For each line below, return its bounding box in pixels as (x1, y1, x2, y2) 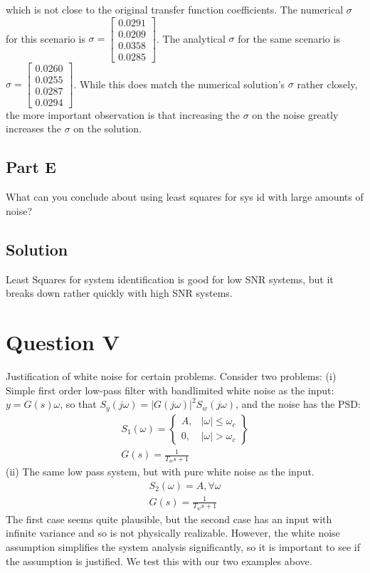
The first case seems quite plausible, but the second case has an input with (6, 511, 332, 526)
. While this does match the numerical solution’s (73, 76, 285, 91)
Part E (6, 156, 56, 178)
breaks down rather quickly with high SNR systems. (6, 285, 233, 300)
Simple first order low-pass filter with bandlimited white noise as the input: (6, 382, 334, 397)
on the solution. (73, 121, 142, 136)
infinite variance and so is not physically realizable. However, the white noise (6, 525, 340, 540)
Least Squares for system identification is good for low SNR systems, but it (6, 271, 334, 286)
